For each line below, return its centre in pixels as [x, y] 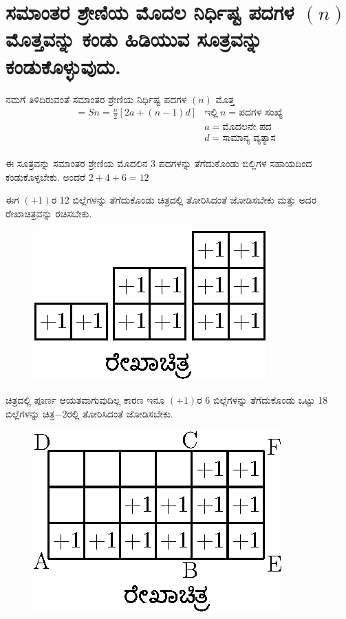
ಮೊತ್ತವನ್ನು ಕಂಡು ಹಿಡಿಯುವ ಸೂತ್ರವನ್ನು [134, 39]
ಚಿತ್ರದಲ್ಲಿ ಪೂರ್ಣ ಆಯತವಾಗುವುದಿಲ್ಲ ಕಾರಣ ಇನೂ [85, 400]
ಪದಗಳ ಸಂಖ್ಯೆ [261, 113]
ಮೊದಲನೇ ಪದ [247, 128]
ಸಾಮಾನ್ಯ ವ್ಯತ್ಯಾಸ [249, 139]
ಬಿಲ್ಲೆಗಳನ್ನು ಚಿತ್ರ [30, 413]
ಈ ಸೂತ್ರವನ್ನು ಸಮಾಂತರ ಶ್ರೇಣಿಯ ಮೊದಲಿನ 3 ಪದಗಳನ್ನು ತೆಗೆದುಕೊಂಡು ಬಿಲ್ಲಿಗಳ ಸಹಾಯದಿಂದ [159, 163]
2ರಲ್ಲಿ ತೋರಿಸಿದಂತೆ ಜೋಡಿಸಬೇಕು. [118, 413]
